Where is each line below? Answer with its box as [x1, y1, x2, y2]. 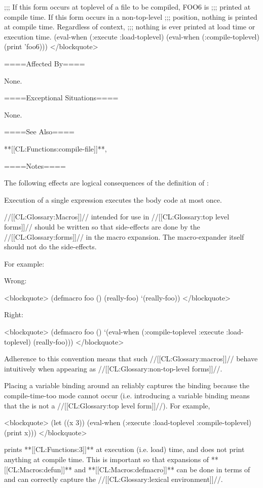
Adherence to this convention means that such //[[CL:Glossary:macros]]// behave [4, 353, 258, 364]
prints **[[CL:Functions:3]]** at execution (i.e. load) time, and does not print [4, 444, 245, 455]
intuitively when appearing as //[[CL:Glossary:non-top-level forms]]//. [4, 363, 222, 373]
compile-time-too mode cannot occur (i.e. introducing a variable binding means [4, 390, 250, 401]
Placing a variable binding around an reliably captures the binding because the [4, 380, 249, 391]
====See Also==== [4, 126, 74, 137]
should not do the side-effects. [4, 241, 97, 252]
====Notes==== [4, 160, 66, 171]
